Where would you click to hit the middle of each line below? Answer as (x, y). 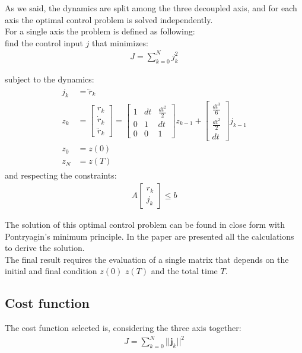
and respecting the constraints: (61, 175)
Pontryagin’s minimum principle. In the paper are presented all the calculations (150, 236)
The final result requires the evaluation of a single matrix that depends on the (147, 259)
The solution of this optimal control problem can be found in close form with (145, 224)
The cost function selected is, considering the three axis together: (123, 328)
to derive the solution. (45, 248)
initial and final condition (51, 271)
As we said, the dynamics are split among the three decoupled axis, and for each (151, 8)
